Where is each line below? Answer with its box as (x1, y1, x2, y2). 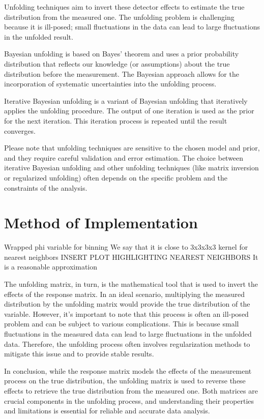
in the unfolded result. (4, 31, 73, 42)
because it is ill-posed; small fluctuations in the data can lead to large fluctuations (4, 21, 260, 32)
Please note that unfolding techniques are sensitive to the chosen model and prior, (4, 142, 260, 153)
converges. (4, 125, 36, 136)
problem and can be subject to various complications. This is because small (4, 318, 239, 329)
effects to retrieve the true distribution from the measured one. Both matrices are (4, 385, 258, 396)
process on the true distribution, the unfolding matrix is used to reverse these (4, 375, 246, 386)
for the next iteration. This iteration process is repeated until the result (4, 115, 227, 126)
